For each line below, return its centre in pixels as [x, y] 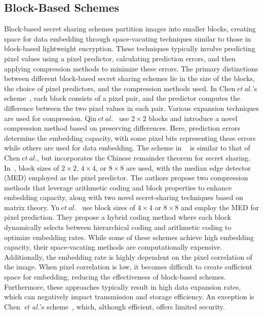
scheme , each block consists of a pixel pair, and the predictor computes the [122, 98]
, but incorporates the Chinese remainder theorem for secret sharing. [144, 157]
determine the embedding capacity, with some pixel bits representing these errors [130, 137]
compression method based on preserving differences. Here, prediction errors [122, 128]
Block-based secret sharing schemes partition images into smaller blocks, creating [130, 29]
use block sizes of [109, 207]
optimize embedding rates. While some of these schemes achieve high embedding [129, 237]
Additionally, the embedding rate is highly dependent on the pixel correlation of [128, 257]
